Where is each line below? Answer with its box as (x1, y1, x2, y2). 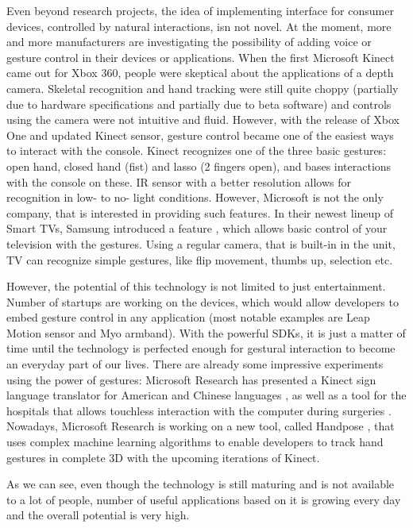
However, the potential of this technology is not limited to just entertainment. (6, 278, 386, 295)
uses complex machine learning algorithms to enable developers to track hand (6, 434, 384, 450)
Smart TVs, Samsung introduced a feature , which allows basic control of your (6, 220, 388, 237)
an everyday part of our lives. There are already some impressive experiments (6, 356, 384, 372)
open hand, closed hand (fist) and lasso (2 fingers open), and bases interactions (6, 157, 392, 174)
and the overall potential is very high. (6, 507, 190, 523)
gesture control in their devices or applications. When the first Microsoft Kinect (6, 48, 395, 65)
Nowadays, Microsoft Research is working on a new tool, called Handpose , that (6, 418, 395, 434)
